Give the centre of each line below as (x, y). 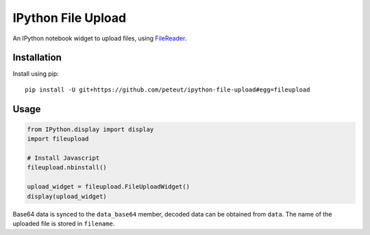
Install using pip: (36, 74)
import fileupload (58, 139)
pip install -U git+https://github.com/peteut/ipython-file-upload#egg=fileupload (168, 89)
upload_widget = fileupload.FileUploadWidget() (108, 187)
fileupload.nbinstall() (67, 168)
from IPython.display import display (90, 129)
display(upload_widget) (67, 196)
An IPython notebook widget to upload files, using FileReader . (100, 38)
